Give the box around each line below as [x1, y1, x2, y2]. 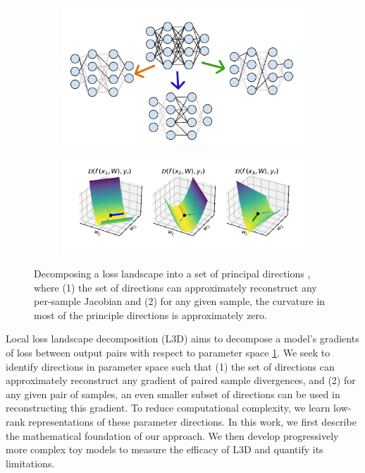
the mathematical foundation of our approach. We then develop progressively [6, 428, 339, 443]
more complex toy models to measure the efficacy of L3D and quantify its [6, 442, 323, 457]
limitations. [6, 455, 55, 470]
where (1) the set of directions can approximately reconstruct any [34, 280, 317, 294]
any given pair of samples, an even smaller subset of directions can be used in [6, 386, 340, 401]
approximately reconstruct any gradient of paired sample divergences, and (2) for [6, 373, 356, 388]
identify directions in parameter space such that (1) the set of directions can [6, 359, 335, 373]
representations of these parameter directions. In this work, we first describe [28, 414, 357, 429]
